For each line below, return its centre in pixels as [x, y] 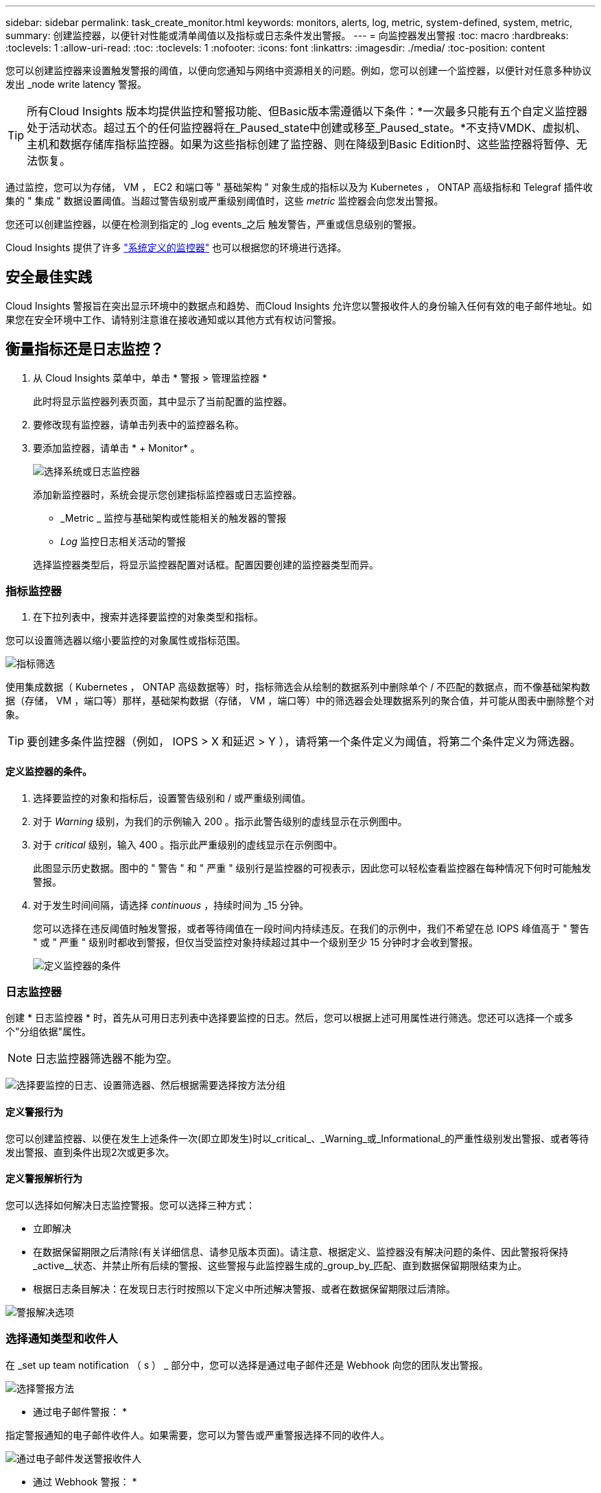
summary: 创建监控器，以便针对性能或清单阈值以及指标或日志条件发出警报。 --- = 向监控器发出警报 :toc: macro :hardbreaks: [287, 35]
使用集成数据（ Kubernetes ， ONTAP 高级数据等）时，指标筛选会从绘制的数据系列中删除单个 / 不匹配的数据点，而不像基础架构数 [298, 687]
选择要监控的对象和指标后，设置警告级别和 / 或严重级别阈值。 [172, 798]
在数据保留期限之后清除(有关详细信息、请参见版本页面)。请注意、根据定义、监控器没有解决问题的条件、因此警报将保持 [301, 1251]
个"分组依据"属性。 [49, 1032]
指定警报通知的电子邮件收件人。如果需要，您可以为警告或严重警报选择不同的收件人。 [198, 1435]
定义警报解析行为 [44, 1179]
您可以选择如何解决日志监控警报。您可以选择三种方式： [130, 1205]
